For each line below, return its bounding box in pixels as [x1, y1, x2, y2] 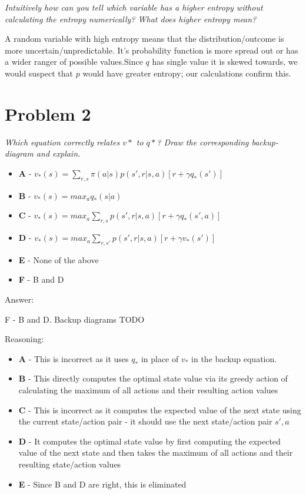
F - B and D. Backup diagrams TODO [5, 313, 145, 325]
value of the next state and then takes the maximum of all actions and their [18, 446, 293, 459]
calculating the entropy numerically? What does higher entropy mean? [5, 12, 257, 25]
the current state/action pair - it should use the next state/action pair [18, 415, 272, 427]
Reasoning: [5, 333, 44, 345]
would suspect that [5, 67, 74, 79]
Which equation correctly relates [5, 135, 120, 148]
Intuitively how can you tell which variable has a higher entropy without [5, 1, 263, 13]
